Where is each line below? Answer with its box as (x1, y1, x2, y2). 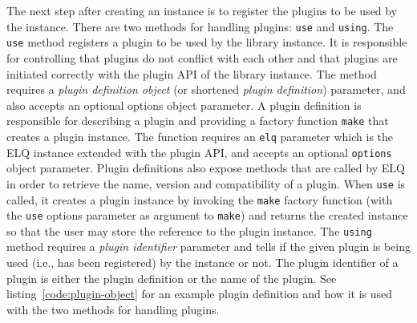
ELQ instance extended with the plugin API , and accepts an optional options (6, 143, 392, 160)
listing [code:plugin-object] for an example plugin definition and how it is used (6, 285, 393, 302)
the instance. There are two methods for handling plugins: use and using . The (6, 18, 394, 34)
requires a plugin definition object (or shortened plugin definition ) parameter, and (6, 81, 406, 98)
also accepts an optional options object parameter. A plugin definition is (6, 96, 362, 113)
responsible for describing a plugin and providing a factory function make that (6, 112, 389, 129)
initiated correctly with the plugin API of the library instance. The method (6, 65, 377, 82)
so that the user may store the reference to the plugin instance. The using (6, 222, 372, 239)
